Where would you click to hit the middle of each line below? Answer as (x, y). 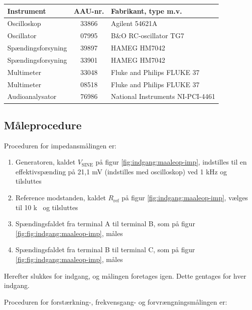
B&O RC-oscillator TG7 (148, 36)
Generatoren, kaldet (45, 162)
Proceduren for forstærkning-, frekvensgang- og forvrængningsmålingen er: (116, 301)
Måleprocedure (43, 125)
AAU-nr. (89, 11)
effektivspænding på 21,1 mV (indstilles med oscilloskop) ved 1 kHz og (121, 171)
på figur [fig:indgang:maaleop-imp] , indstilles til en (171, 162)
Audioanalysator (32, 96)
